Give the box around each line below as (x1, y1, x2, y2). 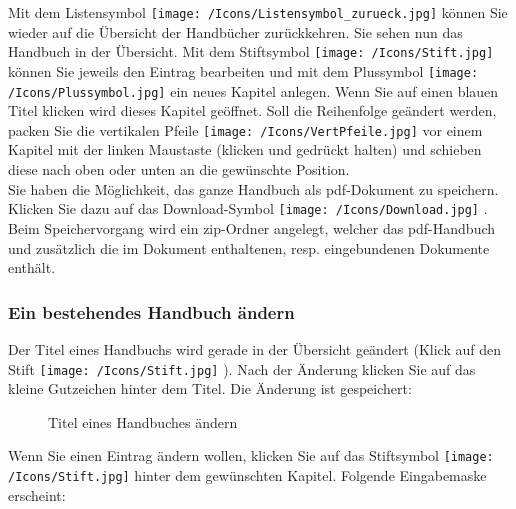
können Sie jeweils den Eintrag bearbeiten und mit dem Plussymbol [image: (8, 60, 479, 81)
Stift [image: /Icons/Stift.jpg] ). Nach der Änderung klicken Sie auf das (8, 358, 476, 379)
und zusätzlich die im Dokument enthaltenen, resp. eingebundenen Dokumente (8, 237, 490, 258)
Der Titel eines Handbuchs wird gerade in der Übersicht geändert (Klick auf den (8, 338, 501, 359)
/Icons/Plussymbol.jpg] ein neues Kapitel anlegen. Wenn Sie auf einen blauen (8, 80, 499, 101)
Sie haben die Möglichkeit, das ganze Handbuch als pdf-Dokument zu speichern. (8, 178, 499, 199)
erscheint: (8, 484, 66, 505)
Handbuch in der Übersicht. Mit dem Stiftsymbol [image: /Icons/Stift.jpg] (8, 41, 494, 62)
